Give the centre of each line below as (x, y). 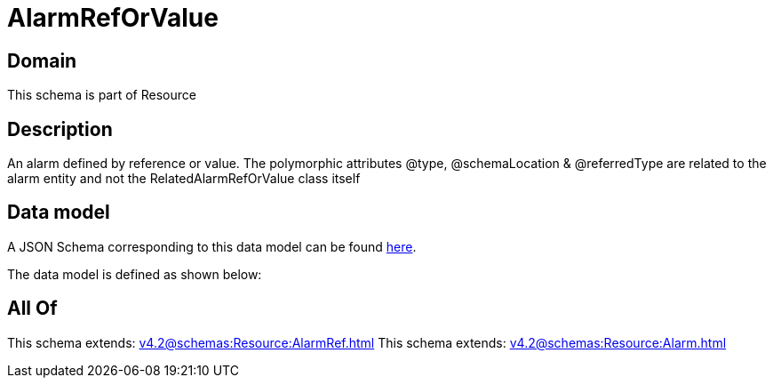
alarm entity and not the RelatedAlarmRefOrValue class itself (184, 179)
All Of (32, 309)
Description (60, 129)
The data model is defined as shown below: (135, 274)
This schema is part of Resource (102, 95)
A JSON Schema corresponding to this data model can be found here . (212, 246)
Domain (42, 60)
